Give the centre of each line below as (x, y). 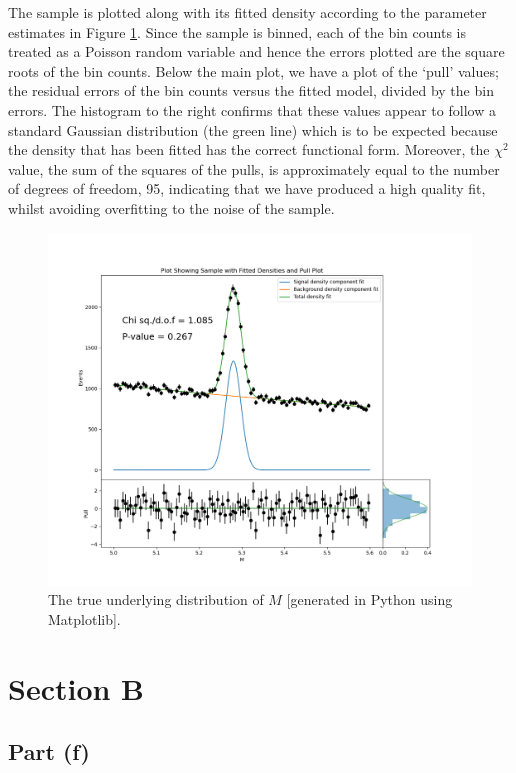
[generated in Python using (369, 599)
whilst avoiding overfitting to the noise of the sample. (171, 207)
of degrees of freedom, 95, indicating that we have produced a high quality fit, (247, 188)
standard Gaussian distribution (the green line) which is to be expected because (253, 129)
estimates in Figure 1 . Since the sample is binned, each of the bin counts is (237, 31)
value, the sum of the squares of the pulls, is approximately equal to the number (254, 168)
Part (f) (49, 751)
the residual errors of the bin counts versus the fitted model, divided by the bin (251, 90)
